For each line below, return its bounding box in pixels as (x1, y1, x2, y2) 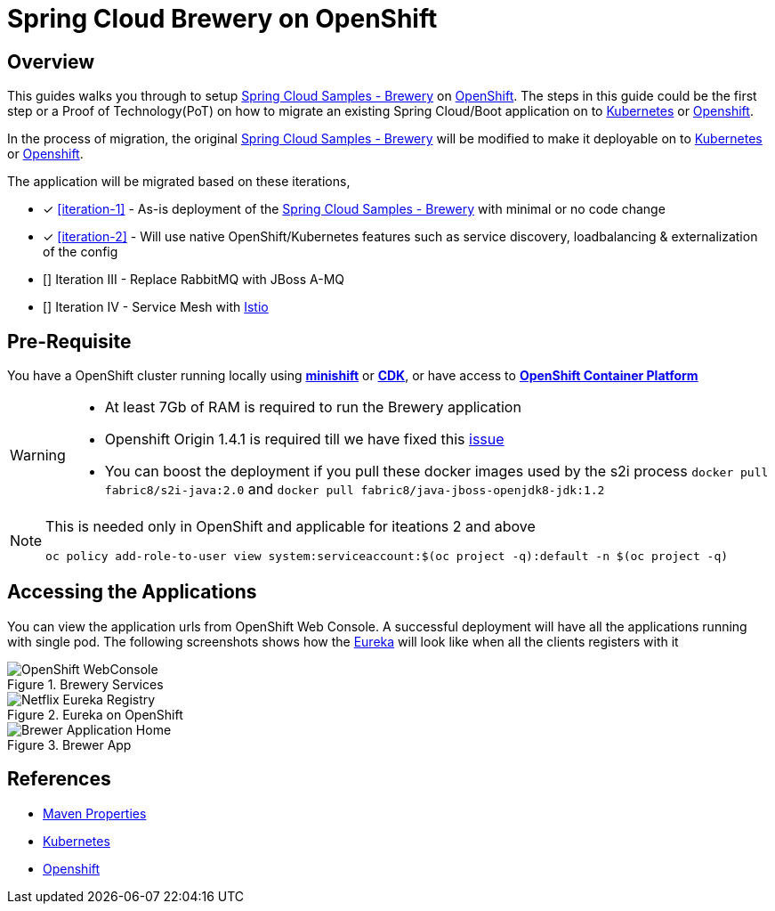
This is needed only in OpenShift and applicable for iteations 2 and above (45, 517, 536, 536)
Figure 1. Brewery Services (7, 676, 164, 692)
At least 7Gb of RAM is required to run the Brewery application (104, 398, 521, 417)
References (7, 768, 111, 791)
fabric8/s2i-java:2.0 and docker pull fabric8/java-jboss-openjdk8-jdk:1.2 (104, 480, 605, 499)
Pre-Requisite (7, 329, 132, 353)
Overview (7, 50, 95, 73)
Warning (10, 446, 66, 465)
